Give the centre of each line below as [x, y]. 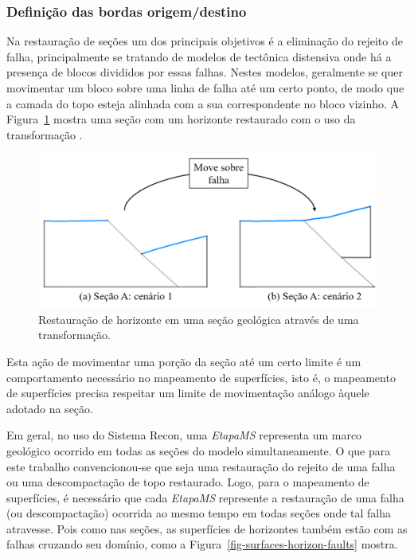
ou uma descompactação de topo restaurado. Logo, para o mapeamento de [188, 482]
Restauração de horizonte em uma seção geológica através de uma [199, 319]
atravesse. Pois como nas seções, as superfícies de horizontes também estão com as [207, 528]
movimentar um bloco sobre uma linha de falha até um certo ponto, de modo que [205, 88]
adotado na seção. [50, 408]
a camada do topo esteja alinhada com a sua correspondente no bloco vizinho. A [203, 103]
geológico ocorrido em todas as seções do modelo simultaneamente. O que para [199, 450]
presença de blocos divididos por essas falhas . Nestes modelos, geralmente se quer [205, 72]
